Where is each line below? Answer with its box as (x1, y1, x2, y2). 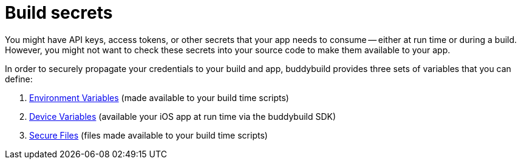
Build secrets (5, 2, 113, 23)
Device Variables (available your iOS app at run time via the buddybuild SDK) (29, 111, 336, 122)
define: (5, 73, 33, 84)
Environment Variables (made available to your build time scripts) (29, 92, 289, 103)
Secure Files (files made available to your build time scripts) (29, 130, 268, 140)
